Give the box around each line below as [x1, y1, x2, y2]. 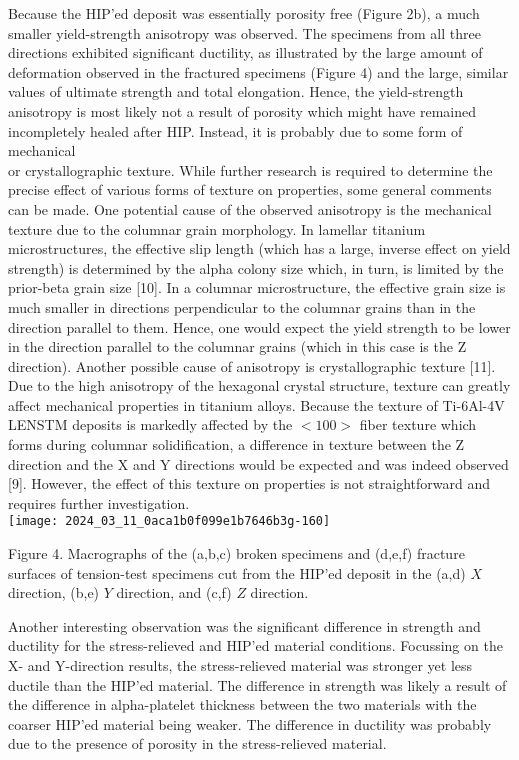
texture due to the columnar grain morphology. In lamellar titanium [8, 218, 426, 239]
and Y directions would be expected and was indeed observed [132, 453, 509, 474]
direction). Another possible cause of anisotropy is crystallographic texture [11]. [8, 355, 496, 376]
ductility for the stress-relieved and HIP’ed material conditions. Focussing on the [8, 635, 503, 656]
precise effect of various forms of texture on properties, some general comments [8, 179, 492, 200]
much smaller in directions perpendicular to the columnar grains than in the [8, 296, 476, 317]
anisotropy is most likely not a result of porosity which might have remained [8, 100, 476, 121]
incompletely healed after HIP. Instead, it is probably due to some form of [8, 120, 463, 141]
